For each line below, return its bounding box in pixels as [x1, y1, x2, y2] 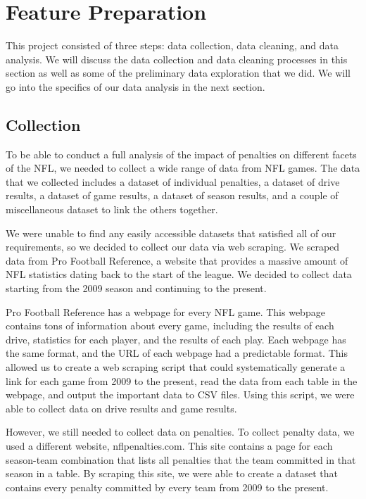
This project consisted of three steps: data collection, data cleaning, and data [6, 38, 339, 53]
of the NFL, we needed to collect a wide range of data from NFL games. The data [6, 160, 360, 175]
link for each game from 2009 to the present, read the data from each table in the [6, 373, 358, 388]
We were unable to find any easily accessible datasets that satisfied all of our [6, 225, 336, 240]
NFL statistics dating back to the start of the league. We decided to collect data [6, 267, 352, 282]
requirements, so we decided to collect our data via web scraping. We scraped [6, 239, 340, 254]
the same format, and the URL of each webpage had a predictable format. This [6, 346, 348, 360]
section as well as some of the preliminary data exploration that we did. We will [6, 65, 351, 80]
